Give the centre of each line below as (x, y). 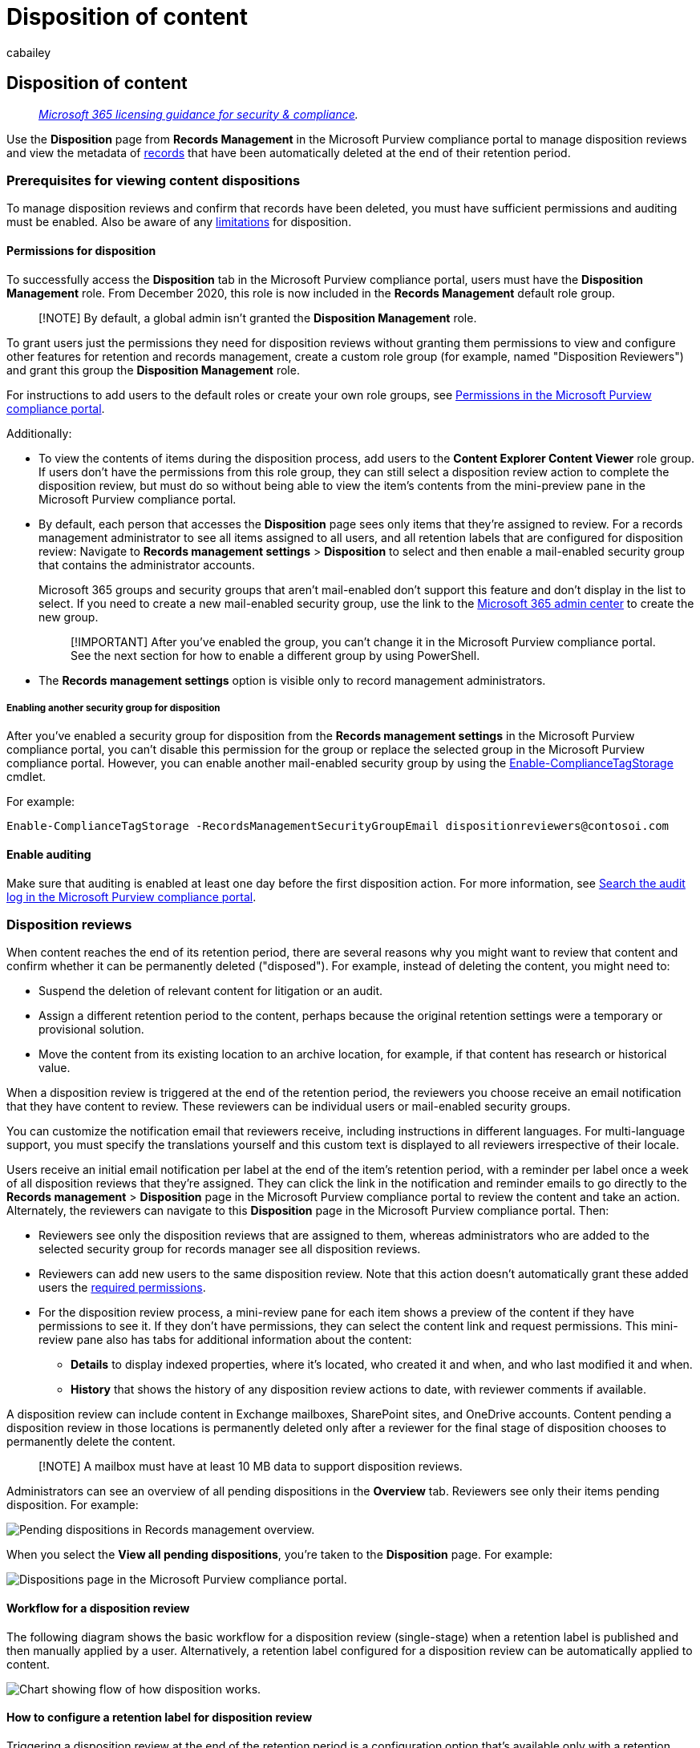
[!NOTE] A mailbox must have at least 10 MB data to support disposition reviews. (251, 1467)
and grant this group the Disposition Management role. (153, 370)
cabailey (29, 52)
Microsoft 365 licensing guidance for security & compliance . (198, 114)
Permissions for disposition (81, 250)
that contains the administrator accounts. (147, 564)
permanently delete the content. (91, 1442)
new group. (69, 617)
